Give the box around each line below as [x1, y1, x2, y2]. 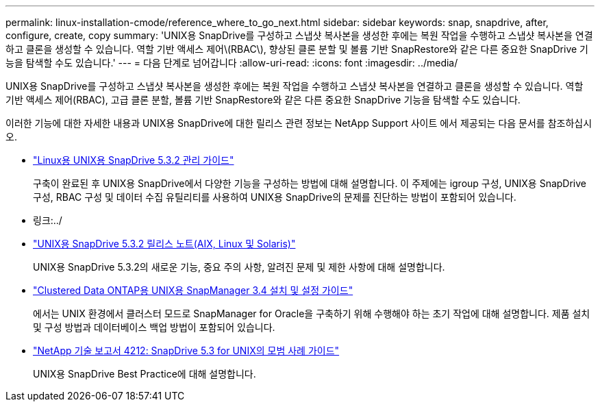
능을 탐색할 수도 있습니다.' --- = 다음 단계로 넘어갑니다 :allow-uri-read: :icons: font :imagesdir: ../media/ [5, 57, 458, 69]
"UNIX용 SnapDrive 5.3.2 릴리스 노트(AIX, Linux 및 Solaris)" [33, 238, 296, 249]
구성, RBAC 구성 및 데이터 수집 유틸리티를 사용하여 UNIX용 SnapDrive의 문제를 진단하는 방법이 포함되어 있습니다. [33, 191, 516, 203]
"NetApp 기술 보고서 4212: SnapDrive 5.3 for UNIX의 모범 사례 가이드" [33, 345, 340, 356]
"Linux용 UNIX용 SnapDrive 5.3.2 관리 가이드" [33, 154, 234, 166]
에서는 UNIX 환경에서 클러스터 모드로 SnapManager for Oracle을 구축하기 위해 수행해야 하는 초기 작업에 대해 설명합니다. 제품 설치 [33, 308, 590, 319]
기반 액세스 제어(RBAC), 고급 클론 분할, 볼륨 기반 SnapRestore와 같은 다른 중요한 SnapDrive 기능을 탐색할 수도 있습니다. [5, 94, 521, 106]
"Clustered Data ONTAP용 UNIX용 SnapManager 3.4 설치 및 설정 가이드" [33, 284, 353, 296]
